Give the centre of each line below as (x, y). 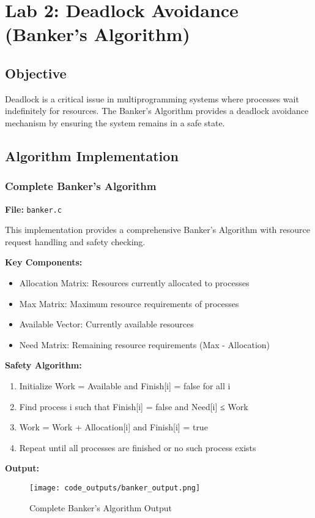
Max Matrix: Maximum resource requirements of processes (129, 303)
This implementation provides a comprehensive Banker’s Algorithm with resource (157, 230)
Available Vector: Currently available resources (106, 324)
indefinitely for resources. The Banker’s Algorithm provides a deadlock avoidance (157, 111)
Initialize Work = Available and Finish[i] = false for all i (125, 385)
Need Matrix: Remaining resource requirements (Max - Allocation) (145, 344)
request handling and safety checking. (75, 241)
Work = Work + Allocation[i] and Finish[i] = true (113, 427)
